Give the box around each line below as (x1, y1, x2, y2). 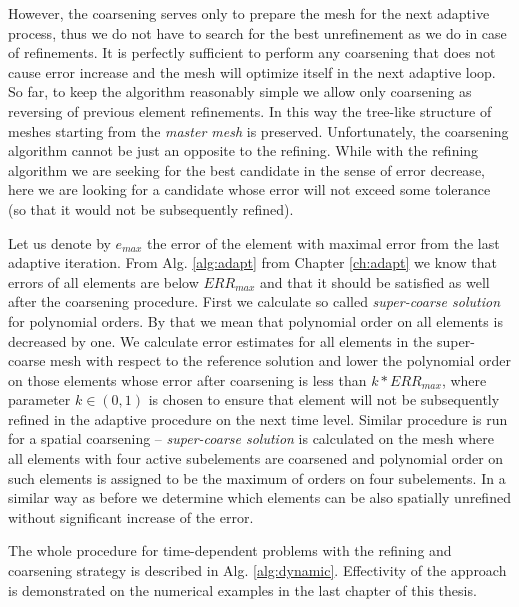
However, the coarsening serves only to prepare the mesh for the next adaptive (8, 3, 490, 23)
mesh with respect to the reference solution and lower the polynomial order (50, 350, 511, 371)
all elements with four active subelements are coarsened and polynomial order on (8, 448, 504, 469)
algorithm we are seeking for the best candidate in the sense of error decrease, (8, 159, 485, 180)
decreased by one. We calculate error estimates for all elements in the (8, 330, 433, 351)
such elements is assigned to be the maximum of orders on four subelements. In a (8, 467, 506, 488)
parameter (8, 389, 71, 410)
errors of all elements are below (8, 271, 199, 292)
